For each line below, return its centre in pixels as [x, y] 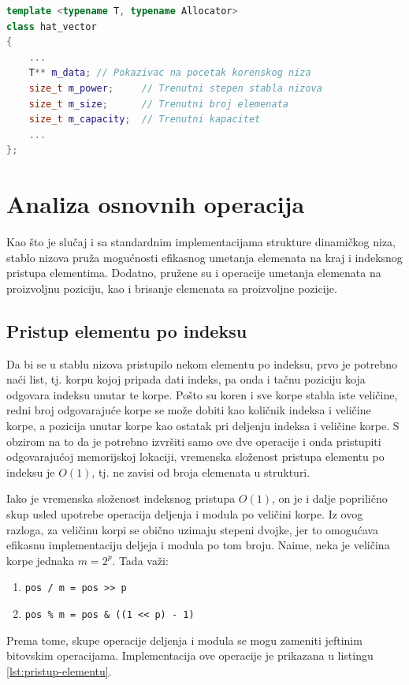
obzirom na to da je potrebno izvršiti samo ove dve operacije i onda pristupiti [194, 441]
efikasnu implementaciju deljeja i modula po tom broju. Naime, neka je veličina [198, 545]
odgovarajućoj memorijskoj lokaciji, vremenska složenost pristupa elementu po [195, 457]
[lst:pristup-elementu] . [59, 670]
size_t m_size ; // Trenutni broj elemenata [158, 104]
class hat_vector [52, 26]
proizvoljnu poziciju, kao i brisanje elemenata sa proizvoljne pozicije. [172, 288]
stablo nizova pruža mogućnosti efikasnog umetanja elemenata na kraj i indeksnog [204, 257]
